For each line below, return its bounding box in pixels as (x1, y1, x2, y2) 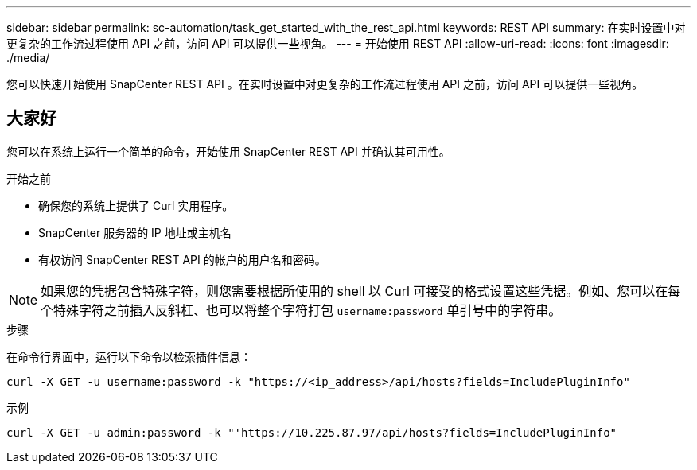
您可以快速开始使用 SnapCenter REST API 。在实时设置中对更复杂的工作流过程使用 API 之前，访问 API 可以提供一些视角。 (6, 77, 644, 91)
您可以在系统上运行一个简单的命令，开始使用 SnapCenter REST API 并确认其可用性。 (6, 144, 450, 158)
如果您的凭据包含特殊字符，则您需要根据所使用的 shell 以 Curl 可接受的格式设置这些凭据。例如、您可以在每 (41, 282, 681, 299)
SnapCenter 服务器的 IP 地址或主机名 (38, 225, 232, 239)
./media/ (6, 51, 50, 64)
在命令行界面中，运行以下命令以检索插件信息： (6, 349, 251, 363)
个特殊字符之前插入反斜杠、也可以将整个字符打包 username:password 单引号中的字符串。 (41, 301, 562, 318)
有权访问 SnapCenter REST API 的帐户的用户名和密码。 (38, 252, 326, 266)
